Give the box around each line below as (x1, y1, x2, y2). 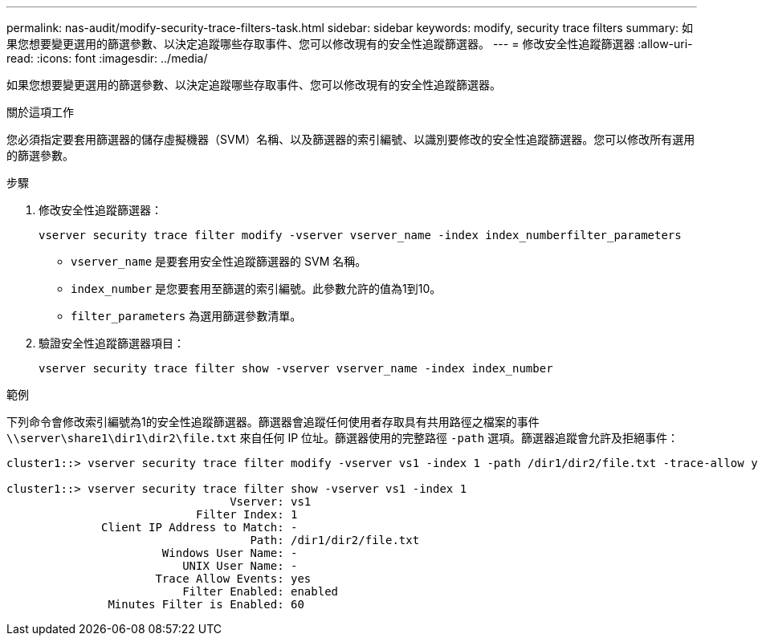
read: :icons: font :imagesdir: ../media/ (6, 51, 208, 65)
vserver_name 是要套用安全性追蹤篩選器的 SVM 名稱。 (71, 254, 367, 268)
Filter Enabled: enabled (182, 585, 339, 598)
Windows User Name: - (161, 547, 298, 559)
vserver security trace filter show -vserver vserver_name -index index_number (39, 362, 553, 375)
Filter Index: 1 (196, 508, 298, 521)
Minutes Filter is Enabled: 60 (108, 598, 304, 611)
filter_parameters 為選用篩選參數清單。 (71, 309, 302, 323)
